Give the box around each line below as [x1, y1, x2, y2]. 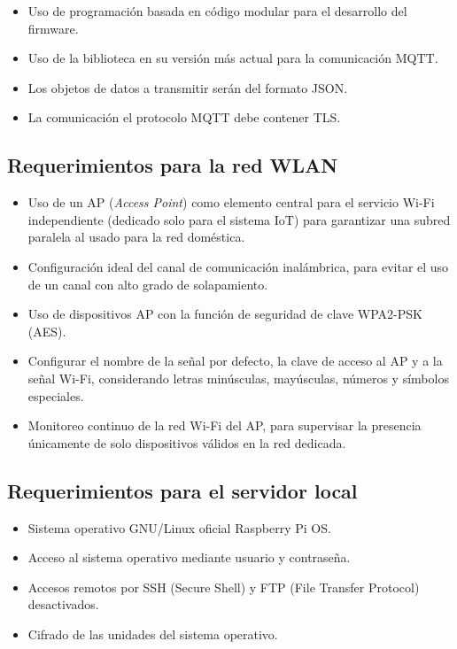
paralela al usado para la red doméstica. [27, 228, 245, 246]
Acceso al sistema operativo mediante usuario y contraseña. [27, 548, 351, 567]
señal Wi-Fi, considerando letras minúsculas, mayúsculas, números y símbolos [27, 368, 449, 387]
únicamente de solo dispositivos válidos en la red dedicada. [27, 433, 346, 452]
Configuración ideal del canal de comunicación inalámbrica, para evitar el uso [27, 257, 449, 275]
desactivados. [27, 595, 99, 614]
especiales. [27, 386, 84, 405]
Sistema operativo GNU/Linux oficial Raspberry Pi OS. [27, 518, 331, 537]
